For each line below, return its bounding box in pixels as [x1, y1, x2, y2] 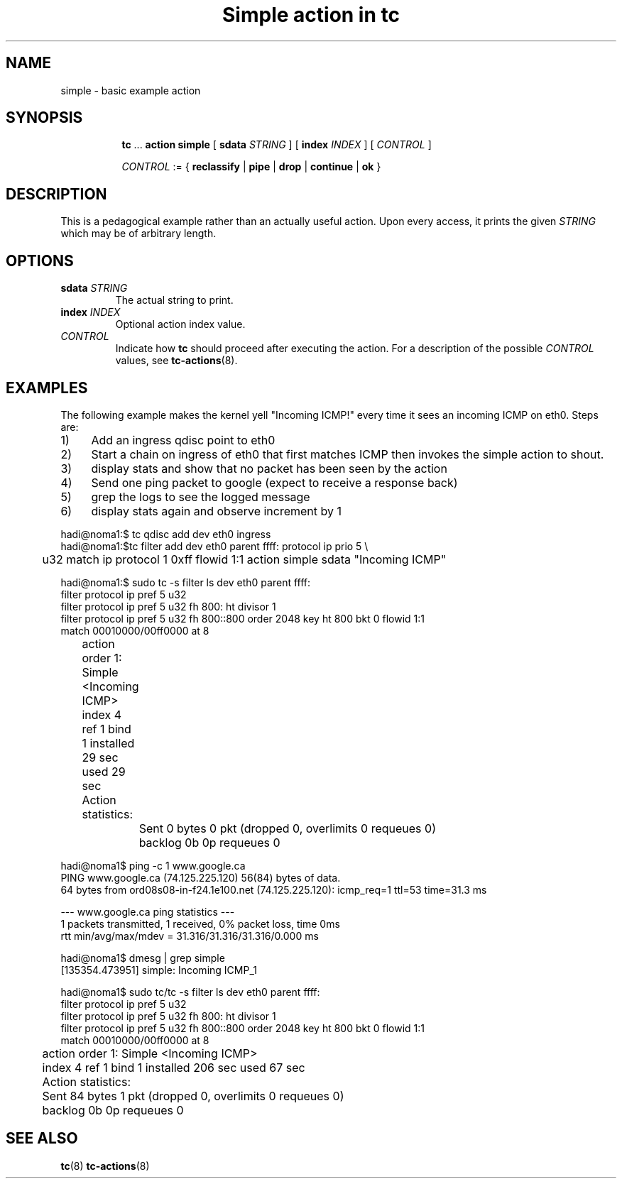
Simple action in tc [222, 3, 400, 27]
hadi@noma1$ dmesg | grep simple [60, 951, 225, 964]
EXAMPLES [6, 378, 88, 397]
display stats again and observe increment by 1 [91, 503, 342, 518]
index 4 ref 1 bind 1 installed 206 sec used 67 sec [42, 1060, 305, 1075]
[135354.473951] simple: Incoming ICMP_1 [60, 963, 257, 976]
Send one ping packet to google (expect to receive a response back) [91, 475, 458, 490]
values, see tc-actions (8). [115, 354, 238, 367]
